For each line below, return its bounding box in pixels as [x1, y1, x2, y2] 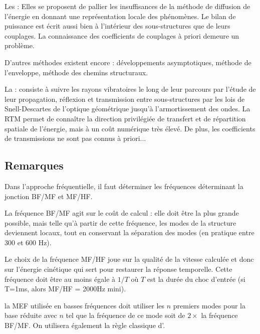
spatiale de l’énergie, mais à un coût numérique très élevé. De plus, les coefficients [5, 123, 255, 133]
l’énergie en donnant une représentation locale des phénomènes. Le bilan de [5, 11, 236, 21]
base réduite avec [5, 310, 57, 320]
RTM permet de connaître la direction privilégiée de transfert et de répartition [5, 113, 246, 123]
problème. [5, 40, 35, 51]
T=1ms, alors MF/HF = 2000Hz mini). [5, 283, 126, 294]
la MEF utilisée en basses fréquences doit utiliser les [5, 300, 165, 310]
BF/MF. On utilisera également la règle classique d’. [5, 320, 165, 330]
